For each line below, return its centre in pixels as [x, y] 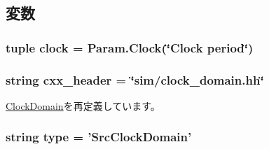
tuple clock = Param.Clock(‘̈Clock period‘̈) [130, 47]
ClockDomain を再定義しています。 [83, 105]
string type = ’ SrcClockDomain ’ [99, 137]
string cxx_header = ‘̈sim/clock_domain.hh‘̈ [135, 79]
